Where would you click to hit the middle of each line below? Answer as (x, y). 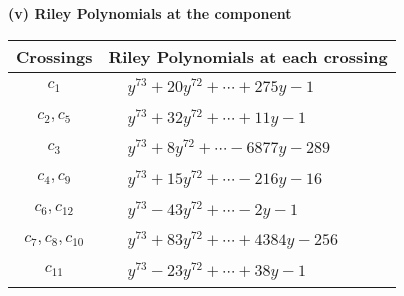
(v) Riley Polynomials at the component (150, 13)
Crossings (54, 56)
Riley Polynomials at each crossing (248, 56)
